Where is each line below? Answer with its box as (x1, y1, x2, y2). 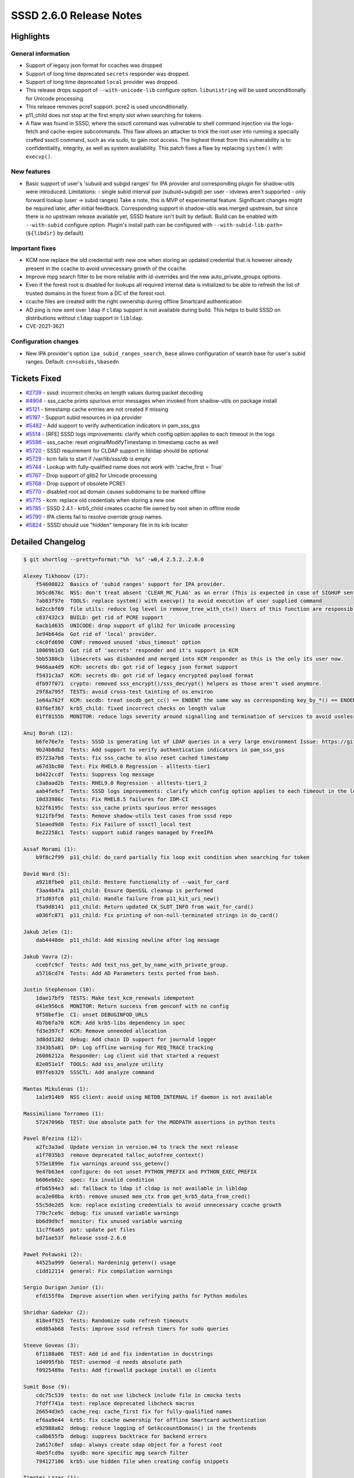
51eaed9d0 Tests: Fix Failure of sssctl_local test (35, 821, 192, 828)
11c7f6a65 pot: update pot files (35, 1226, 136, 1233)
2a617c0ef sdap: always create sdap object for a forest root (35, 1441, 223, 1448)
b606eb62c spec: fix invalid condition (35, 1176, 155, 1184)
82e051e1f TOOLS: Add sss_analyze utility (35, 1061, 163, 1067)
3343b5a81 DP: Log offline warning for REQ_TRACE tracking (35, 1044, 214, 1051)
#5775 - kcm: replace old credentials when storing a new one (25, 497, 175, 504)
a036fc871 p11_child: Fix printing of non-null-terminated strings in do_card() (35, 912, 278, 919)
